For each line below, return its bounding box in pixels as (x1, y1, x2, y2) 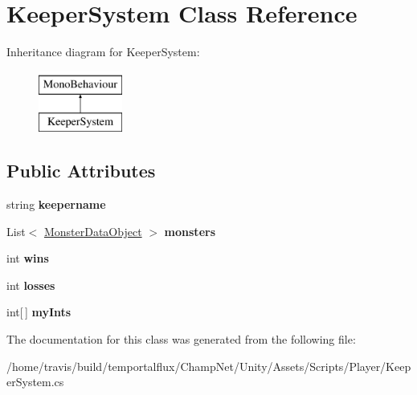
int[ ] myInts (6, 303, 72, 320)
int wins (6, 250, 49, 267)
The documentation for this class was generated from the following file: (6, 331, 356, 348)
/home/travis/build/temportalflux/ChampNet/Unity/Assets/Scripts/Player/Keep (6, 357, 411, 374)
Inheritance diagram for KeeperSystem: (6, 43, 200, 60)
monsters (164, 222, 216, 239)
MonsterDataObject (43, 222, 142, 239)
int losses (6, 276, 55, 293)
